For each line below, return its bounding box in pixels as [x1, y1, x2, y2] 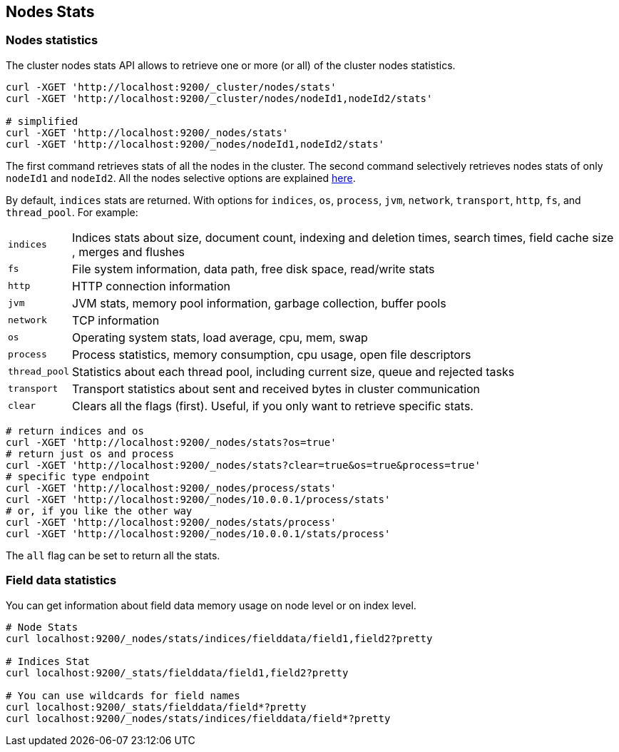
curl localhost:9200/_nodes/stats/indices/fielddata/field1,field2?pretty [6, 632, 433, 644]
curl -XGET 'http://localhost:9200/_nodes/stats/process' [6, 516, 337, 528]
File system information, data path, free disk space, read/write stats [72, 261, 435, 276]
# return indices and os [6, 425, 144, 437]
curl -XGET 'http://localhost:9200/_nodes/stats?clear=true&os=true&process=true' [6, 459, 481, 471]
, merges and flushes [72, 244, 185, 259]
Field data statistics [6, 573, 117, 588]
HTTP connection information [72, 278, 230, 293]
